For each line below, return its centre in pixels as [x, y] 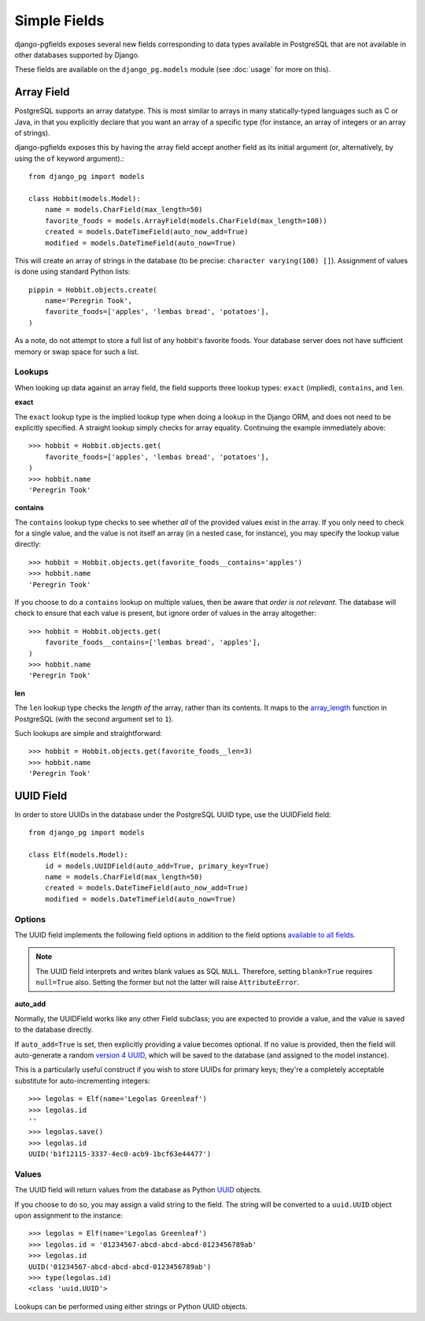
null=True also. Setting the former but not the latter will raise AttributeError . [168, 983]
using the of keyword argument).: [70, 159]
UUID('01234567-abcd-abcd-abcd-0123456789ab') [120, 1267]
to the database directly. [54, 1030]
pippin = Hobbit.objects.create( [93, 289]
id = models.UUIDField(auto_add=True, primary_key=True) [157, 866]
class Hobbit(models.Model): [85, 198]
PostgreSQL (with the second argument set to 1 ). [94, 718]
